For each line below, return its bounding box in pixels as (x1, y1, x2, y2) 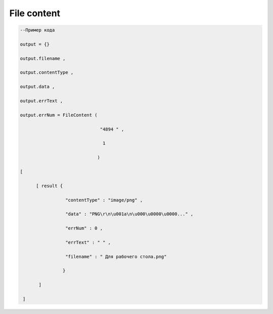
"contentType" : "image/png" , (65, 197, 143, 203)
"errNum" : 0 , (65, 226, 103, 231)
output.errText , (20, 98, 63, 104)
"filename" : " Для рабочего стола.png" (65, 253, 167, 259)
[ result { (36, 183, 63, 189)
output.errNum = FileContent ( (20, 112, 98, 118)
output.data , (20, 84, 55, 89)
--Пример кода (20, 27, 55, 33)
